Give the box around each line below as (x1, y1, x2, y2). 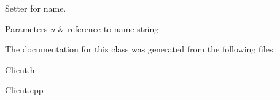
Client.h (5, 63, 35, 76)
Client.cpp (5, 84, 44, 96)
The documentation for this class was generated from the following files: (5, 43, 276, 55)
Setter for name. (5, 2, 66, 14)
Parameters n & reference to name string (5, 22, 159, 35)
